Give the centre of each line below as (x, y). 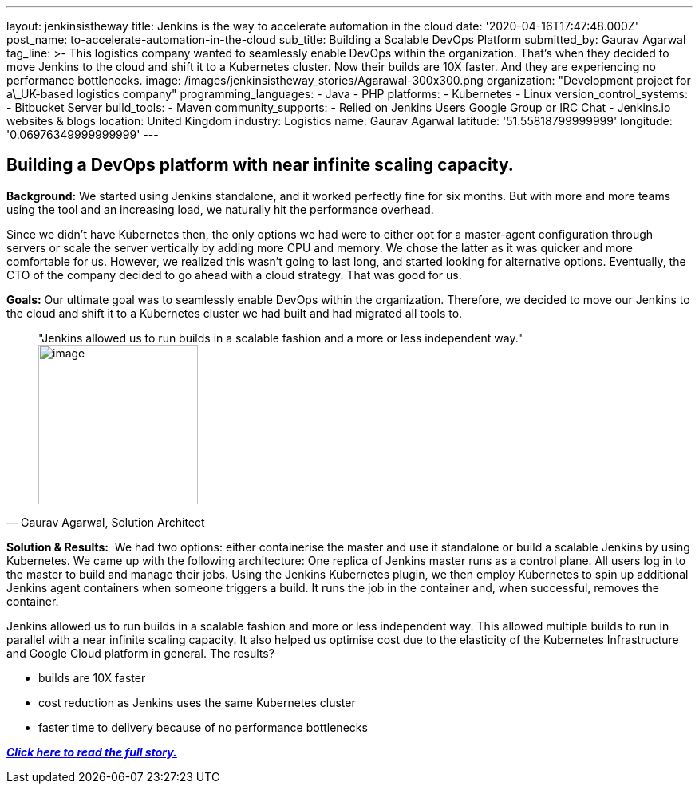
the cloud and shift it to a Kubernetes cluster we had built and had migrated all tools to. (235, 313)
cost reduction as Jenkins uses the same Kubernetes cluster (197, 702)
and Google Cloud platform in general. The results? (140, 653)
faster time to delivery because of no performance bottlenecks (203, 727)
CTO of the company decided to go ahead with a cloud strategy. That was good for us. (234, 275)
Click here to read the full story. (92, 752)
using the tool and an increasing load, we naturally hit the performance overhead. (220, 209)
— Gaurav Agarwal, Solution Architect (106, 522)
